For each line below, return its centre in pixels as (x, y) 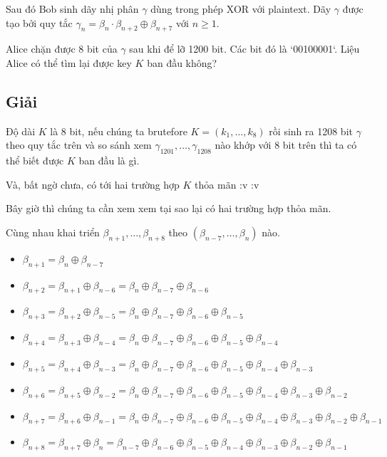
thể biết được (35, 161)
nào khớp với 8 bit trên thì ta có (286, 145)
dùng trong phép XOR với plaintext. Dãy (241, 9)
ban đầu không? (182, 62)
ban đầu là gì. (109, 161)
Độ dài (21, 131)
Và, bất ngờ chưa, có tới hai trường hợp (93, 184)
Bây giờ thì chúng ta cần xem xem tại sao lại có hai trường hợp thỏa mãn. (169, 208)
